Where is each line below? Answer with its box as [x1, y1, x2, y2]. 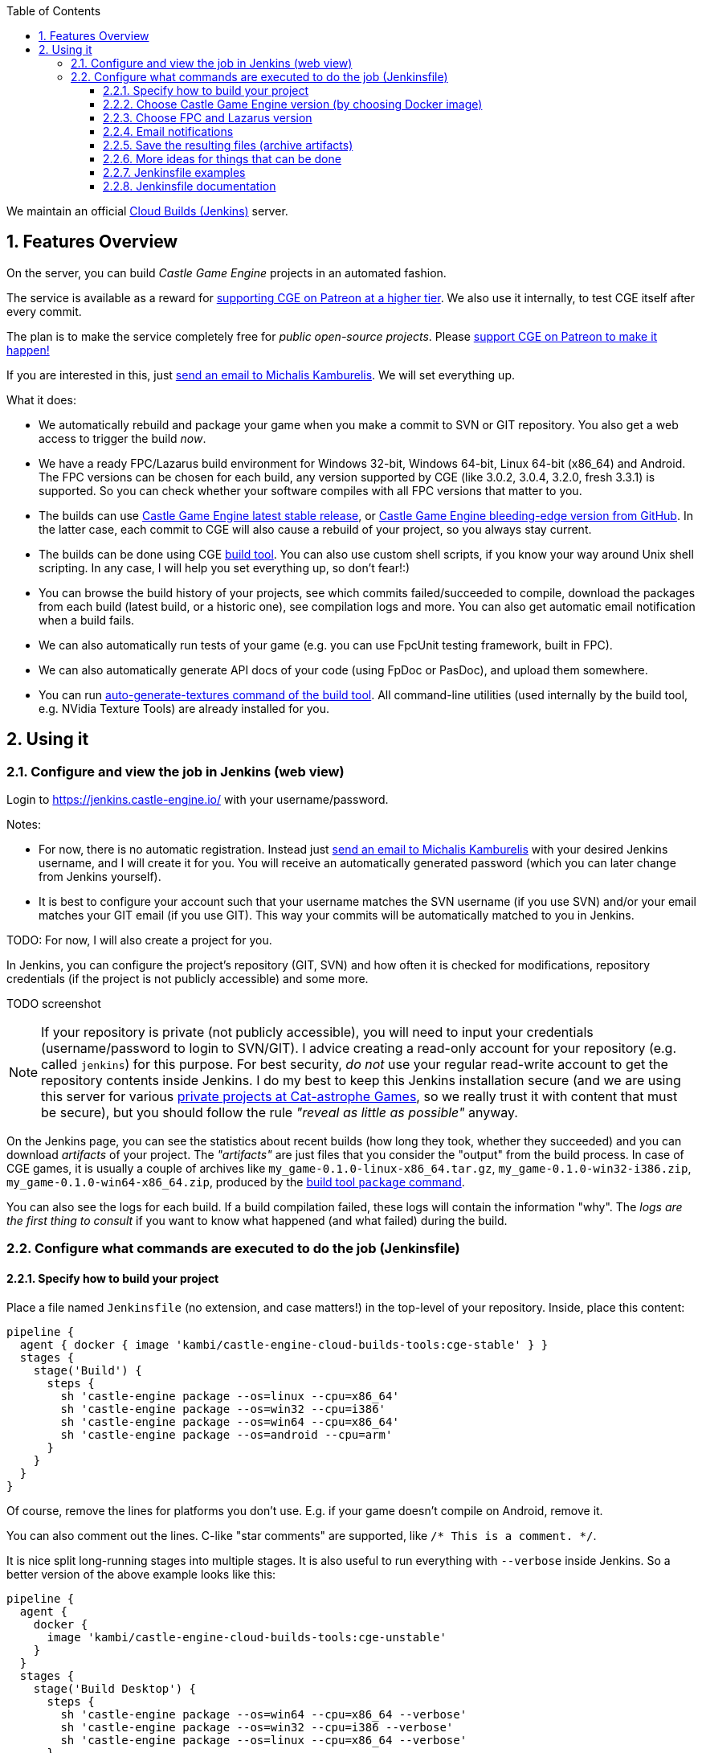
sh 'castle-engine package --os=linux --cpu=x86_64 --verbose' [60, 1733, 467, 1747]
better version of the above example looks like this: [6, 1567, 276, 1581]
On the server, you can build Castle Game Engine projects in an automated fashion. [6, 265, 447, 280]
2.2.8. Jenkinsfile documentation [103, 179, 276, 193]
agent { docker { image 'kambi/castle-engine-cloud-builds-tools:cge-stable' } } [19, 1337, 549, 1351]
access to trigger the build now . [39, 431, 206, 445]
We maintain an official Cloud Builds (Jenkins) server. [6, 204, 288, 218]
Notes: [6, 817, 41, 832]
